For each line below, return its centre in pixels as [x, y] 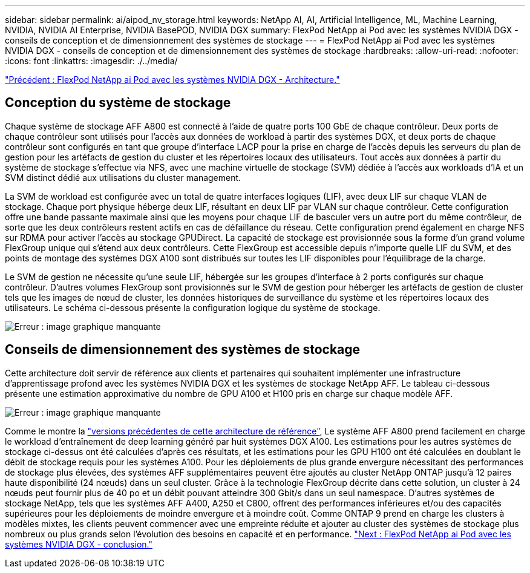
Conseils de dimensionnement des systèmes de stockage [183, 350]
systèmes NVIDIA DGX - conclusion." [79, 544]
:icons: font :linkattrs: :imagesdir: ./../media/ [91, 61]
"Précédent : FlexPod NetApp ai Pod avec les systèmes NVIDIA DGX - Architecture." [172, 80]
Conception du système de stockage [118, 103]
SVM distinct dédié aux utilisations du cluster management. [123, 177]
